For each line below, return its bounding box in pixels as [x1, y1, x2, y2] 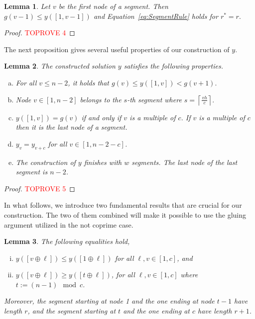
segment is [15, 166, 48, 177]
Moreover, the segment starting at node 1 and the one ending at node [4, 296, 215, 306]
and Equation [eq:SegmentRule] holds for [93, 10, 218, 21]
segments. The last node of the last [131, 157, 238, 167]
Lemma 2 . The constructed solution [4, 61, 116, 71]
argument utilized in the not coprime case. [4, 219, 133, 230]
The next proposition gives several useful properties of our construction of [4, 44, 230, 54]
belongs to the [80, 94, 122, 104]
